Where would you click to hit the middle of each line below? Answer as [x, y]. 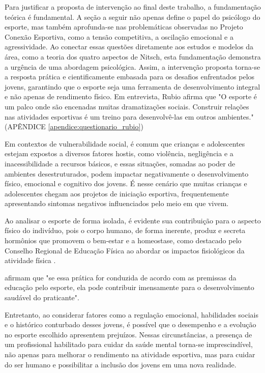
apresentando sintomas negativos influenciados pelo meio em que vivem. [117, 203]
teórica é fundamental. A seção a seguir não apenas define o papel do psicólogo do [132, 17]
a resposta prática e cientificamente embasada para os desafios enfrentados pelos [130, 77]
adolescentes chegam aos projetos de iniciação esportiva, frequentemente [117, 193]
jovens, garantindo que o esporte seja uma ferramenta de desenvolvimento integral [132, 86]
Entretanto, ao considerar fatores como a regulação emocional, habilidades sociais [131, 314]
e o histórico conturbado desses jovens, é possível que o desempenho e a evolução [130, 324]
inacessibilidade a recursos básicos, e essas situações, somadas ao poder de [120, 163]
